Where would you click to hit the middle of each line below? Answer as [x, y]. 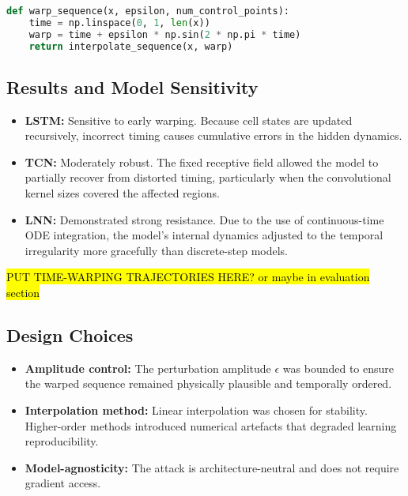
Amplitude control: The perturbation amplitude [148, 368]
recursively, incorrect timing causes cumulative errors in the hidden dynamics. [213, 135]
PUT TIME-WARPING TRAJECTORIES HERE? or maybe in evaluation [188, 277]
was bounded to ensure [338, 368]
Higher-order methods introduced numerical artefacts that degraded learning [211, 425]
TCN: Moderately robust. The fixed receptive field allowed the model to [202, 162]
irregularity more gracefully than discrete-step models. [156, 250]
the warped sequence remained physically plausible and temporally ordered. [208, 383]
